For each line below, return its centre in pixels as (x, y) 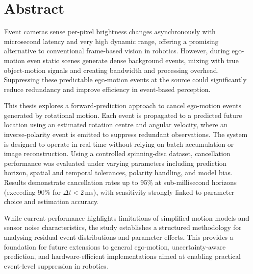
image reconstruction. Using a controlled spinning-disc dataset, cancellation (117, 153)
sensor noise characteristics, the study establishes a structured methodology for (123, 227)
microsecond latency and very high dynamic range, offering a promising (111, 41)
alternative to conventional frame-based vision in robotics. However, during (117, 51)
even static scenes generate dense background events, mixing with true (133, 60)
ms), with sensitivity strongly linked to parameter (160, 192)
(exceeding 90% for (32, 192)
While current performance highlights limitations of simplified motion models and (127, 217)
